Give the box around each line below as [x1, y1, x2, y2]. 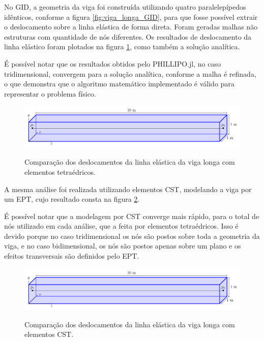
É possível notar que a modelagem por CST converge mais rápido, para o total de [4, 210, 259, 221]
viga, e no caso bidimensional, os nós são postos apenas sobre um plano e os [4, 240, 241, 251]
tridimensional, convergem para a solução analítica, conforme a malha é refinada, [4, 68, 256, 79]
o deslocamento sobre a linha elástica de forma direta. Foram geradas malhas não [4, 21, 258, 32]
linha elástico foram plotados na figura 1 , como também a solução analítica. [4, 41, 240, 52]
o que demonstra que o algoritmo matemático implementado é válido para [4, 78, 234, 89]
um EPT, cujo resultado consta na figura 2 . [4, 194, 140, 204]
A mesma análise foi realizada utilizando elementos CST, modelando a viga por [4, 183, 252, 194]
